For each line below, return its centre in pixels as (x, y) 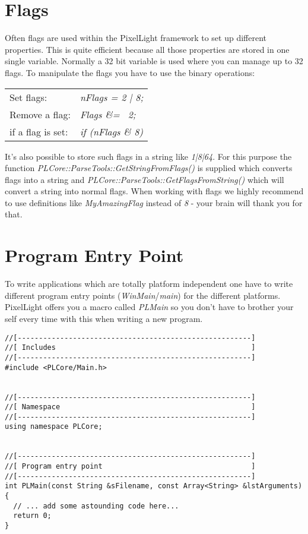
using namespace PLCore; (54, 427)
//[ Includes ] (130, 348)
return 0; (32, 516)
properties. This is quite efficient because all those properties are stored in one (147, 49)
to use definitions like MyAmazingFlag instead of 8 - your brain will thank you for (154, 202)
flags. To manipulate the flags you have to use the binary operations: (130, 72)
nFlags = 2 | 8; (112, 97)
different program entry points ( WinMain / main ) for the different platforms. (143, 295)
